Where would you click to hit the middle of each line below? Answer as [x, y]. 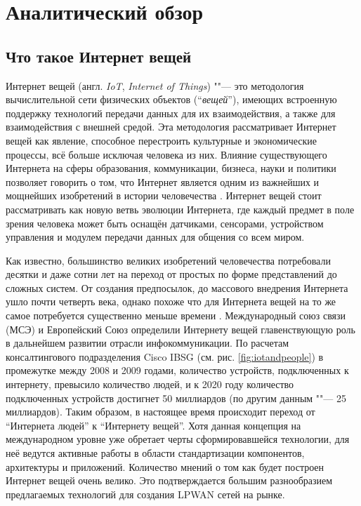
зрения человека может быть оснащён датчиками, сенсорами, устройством [165, 223]
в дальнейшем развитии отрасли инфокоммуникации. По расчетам [147, 343]
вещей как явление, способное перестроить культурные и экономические [162, 140]
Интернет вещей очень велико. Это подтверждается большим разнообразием [169, 480]
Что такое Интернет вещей [99, 56]
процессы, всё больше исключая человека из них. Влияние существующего [166, 154]
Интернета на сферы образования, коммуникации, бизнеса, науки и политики [171, 168]
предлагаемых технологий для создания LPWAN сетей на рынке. [145, 494]
